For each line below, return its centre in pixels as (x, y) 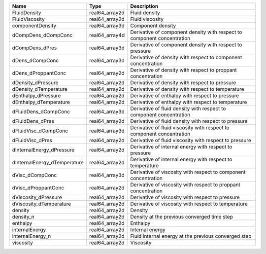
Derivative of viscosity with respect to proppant (185, 185)
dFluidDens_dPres (33, 121)
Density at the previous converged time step (182, 217)
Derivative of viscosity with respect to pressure (185, 197)
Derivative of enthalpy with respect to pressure (185, 95)
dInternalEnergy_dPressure (43, 150)
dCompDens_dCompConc (42, 35)
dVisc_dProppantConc (38, 188)
